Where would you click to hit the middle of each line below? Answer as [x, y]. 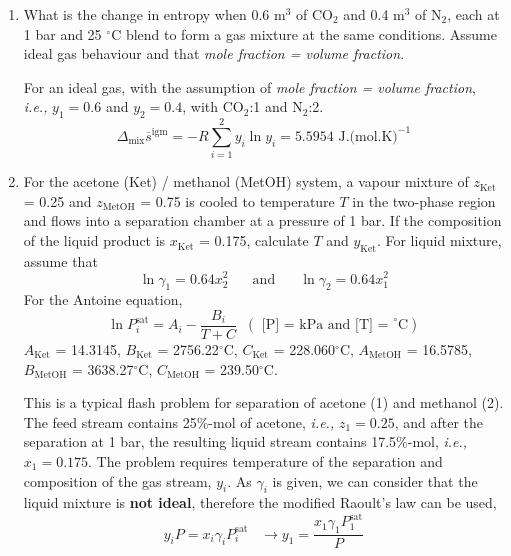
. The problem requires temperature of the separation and [265, 460]
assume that [60, 260]
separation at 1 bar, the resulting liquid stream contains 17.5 [210, 441]
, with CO [213, 106]
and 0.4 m [374, 14]
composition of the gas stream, [117, 480]
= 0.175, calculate [254, 240]
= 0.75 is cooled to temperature [237, 200]
